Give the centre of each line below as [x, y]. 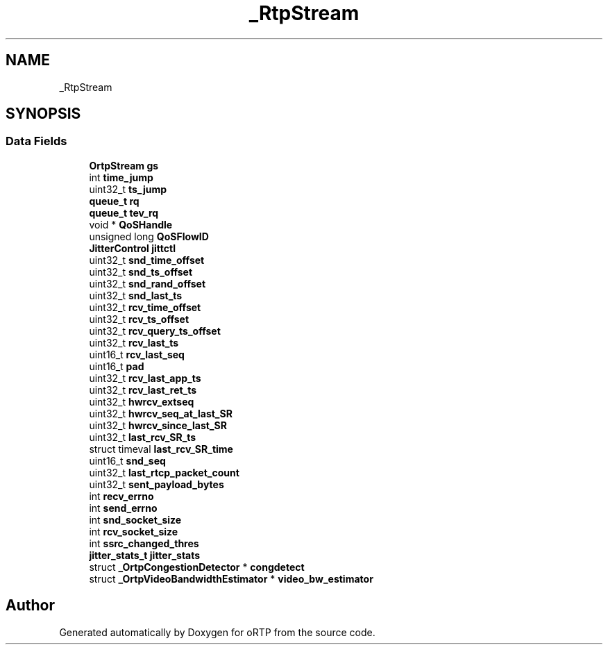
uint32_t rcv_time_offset [145, 307]
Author [30, 606]
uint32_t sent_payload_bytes [157, 484]
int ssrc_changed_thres [144, 543]
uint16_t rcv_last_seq [137, 354]
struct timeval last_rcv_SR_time [161, 449]
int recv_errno [121, 496]
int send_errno [123, 508]
